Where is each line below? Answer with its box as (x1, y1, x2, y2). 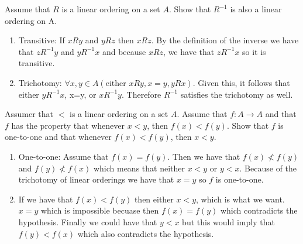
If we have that (18, 193, 73, 205)
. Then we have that (167, 150, 240, 162)
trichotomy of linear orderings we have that (18, 173, 174, 185)
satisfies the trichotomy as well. (180, 88, 293, 100)
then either (134, 193, 174, 205)
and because (102, 45, 146, 57)
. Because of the (239, 161, 297, 174)
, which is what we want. (196, 193, 285, 205)
